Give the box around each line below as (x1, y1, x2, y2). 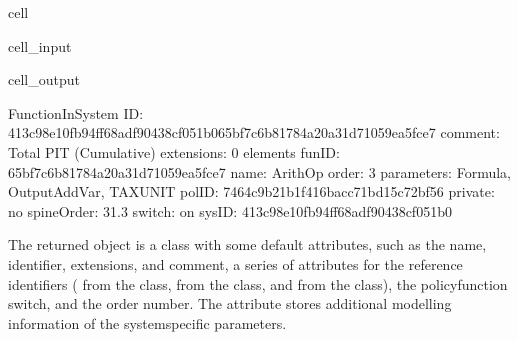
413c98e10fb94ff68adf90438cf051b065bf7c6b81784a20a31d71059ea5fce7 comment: (8, 122, 500, 143)
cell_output (8, 69, 80, 90)
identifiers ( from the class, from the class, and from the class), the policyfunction (8, 273, 508, 294)
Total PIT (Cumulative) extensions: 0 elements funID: (8, 141, 340, 162)
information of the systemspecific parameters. (8, 312, 287, 333)
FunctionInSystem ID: (8, 102, 144, 123)
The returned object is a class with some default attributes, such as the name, (8, 234, 487, 255)
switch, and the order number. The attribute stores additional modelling (8, 293, 452, 314)
